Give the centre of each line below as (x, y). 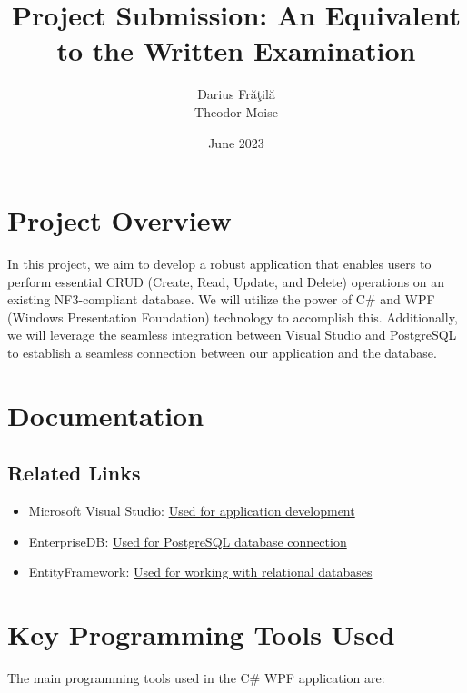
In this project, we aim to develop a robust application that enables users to (219, 264)
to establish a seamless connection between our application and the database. (222, 352)
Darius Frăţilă (236, 94)
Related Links (74, 473)
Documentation (106, 415)
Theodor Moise (236, 111)
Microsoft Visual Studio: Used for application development (192, 511)
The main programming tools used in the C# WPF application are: (196, 678)
